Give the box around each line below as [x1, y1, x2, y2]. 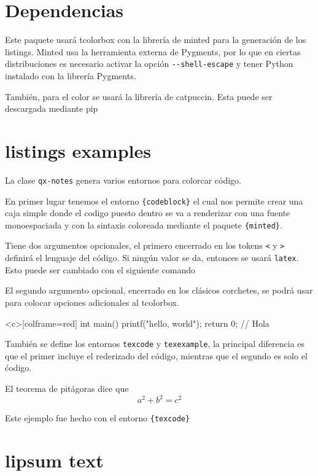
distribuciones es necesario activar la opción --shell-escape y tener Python [5, 57, 293, 70]
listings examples [5, 138, 151, 163]
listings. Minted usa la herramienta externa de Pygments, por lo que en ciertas [5, 45, 301, 58]
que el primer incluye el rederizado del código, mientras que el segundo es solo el [5, 349, 308, 362]
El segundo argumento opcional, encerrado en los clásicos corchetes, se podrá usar [5, 284, 313, 297]
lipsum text [5, 447, 104, 472]
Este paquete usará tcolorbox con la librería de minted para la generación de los [5, 33, 306, 46]
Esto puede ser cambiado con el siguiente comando [5, 263, 195, 276]
